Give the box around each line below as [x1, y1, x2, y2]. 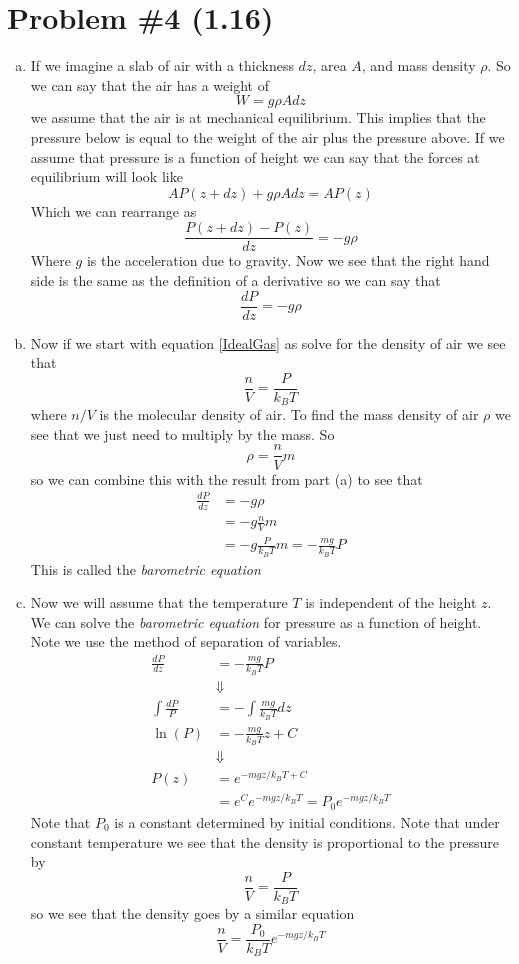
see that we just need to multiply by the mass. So [30, 423, 335, 444]
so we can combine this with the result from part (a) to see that [30, 468, 423, 489]
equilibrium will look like [30, 166, 183, 187]
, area [312, 55, 347, 76]
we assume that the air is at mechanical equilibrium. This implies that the [30, 107, 486, 128]
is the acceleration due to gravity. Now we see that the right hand [86, 250, 490, 271]
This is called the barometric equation [30, 558, 261, 579]
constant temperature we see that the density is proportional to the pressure [30, 831, 499, 852]
